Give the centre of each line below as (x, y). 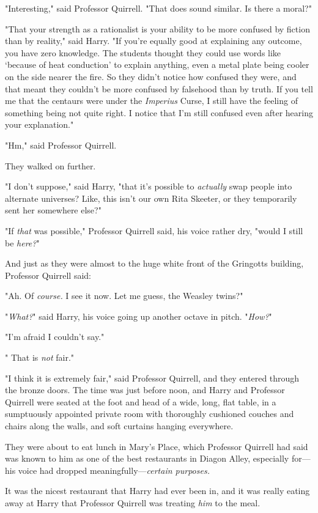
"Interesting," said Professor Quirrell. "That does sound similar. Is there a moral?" (158, 8)
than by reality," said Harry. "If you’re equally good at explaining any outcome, (153, 41)
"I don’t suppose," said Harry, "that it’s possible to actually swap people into (149, 186)
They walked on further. (50, 165)
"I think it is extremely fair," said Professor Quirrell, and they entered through (152, 378)
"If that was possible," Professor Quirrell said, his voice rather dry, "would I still (154, 230)
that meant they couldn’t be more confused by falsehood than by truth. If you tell (159, 88)
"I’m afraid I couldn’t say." (55, 337)
